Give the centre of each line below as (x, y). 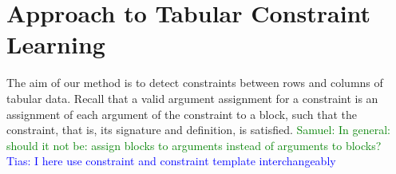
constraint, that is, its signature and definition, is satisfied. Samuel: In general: (198, 130)
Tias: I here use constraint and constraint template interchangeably (171, 161)
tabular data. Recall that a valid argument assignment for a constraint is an (192, 98)
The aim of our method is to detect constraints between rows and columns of (195, 83)
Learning (56, 44)
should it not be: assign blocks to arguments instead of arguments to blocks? (194, 145)
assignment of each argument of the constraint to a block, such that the (182, 114)
